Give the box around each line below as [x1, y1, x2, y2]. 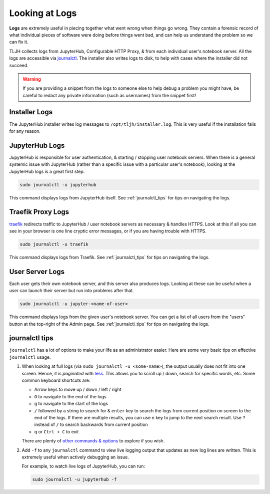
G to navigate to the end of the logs [34, 393, 107, 399]
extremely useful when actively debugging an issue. [21, 454, 129, 460]
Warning [22, 76, 41, 82]
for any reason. [9, 128, 41, 134]
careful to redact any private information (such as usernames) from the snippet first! [22, 92, 196, 98]
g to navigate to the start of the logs [34, 401, 108, 407]
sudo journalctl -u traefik [19, 241, 88, 247]
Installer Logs [9, 108, 52, 116]
